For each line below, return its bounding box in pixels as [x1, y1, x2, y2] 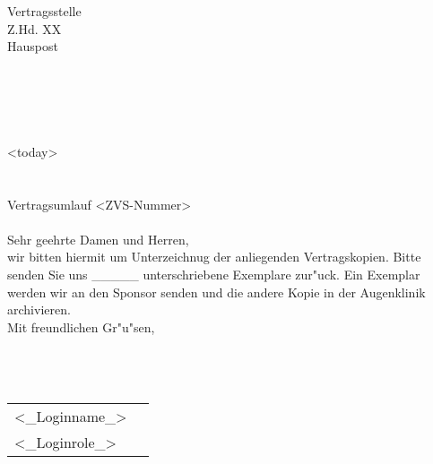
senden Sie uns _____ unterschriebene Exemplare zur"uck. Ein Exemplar [7, 264, 420, 283]
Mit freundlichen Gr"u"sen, [7, 317, 155, 336]
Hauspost [7, 37, 58, 56]
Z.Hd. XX [7, 19, 62, 38]
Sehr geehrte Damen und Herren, [7, 229, 189, 248]
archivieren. [7, 300, 71, 319]
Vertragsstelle [7, 2, 82, 20]
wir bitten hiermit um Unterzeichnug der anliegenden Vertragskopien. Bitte [7, 247, 421, 266]
